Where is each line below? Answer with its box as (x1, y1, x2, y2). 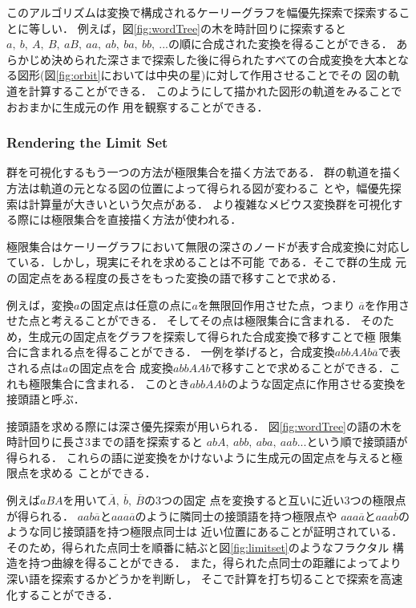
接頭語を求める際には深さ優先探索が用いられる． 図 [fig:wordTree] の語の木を (6, 417, 402, 434)
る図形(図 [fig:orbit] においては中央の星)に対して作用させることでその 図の (6, 67, 389, 83)
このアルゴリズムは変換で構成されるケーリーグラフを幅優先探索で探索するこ (6, 4, 410, 20)
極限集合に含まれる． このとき (28, 375, 190, 391)
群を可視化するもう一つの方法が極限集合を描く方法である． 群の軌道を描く (6, 164, 403, 180)
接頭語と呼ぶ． (6, 391, 85, 407)
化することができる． (6, 586, 119, 602)
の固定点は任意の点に (79, 296, 192, 313)
